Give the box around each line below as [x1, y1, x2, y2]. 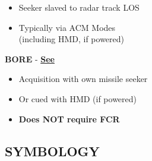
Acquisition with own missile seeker [18, 72, 148, 85]
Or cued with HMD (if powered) [18, 92, 137, 105]
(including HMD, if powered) [18, 33, 125, 45]
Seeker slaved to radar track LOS [18, 1, 140, 13]
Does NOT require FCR [18, 112, 120, 125]
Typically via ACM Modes [18, 21, 116, 33]
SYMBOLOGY [5, 141, 100, 160]
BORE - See [5, 52, 55, 65]
